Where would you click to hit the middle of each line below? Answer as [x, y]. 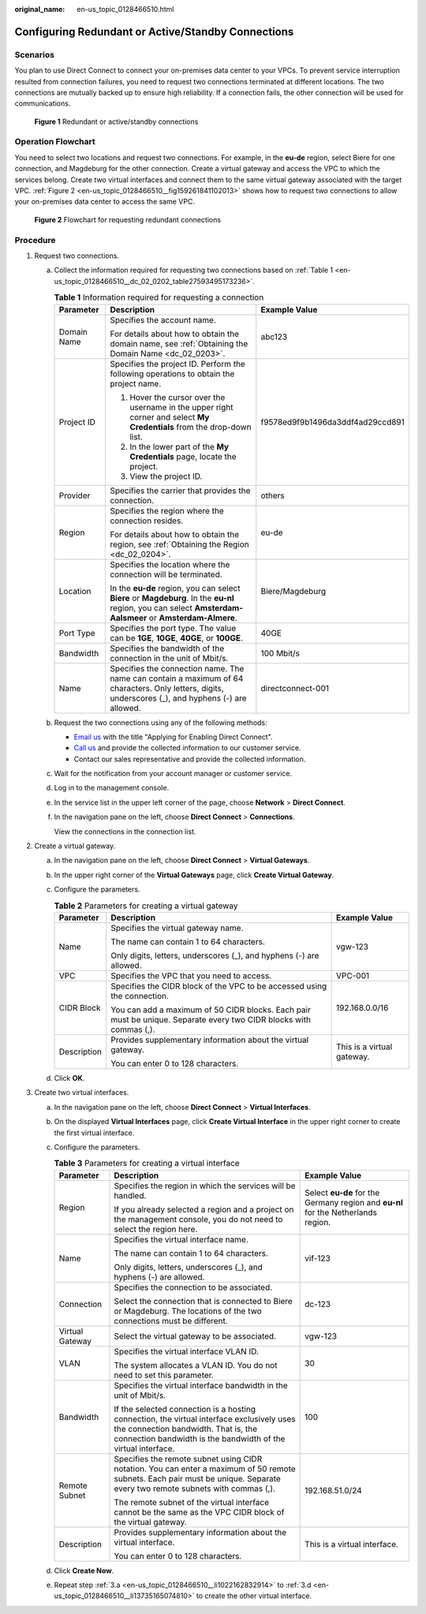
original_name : [40, 9]
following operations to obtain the [172, 373]
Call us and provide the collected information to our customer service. [187, 748]
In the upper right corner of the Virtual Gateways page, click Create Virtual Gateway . [194, 875]
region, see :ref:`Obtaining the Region [179, 544]
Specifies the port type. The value [173, 628]
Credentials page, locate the [183, 456]
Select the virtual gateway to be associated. [195, 1336]
